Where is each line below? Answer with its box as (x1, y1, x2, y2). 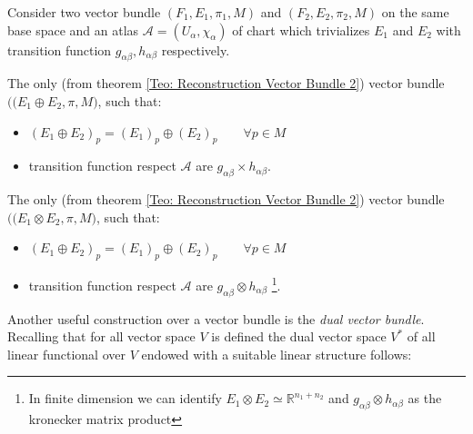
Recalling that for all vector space (7, 327, 196, 346)
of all (407, 327, 436, 346)
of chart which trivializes (232, 20, 370, 39)
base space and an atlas (7, 20, 139, 39)
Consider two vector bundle (7, 3, 161, 21)
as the (408, 389, 442, 408)
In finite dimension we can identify (28, 389, 222, 408)
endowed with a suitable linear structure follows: (141, 344, 412, 363)
